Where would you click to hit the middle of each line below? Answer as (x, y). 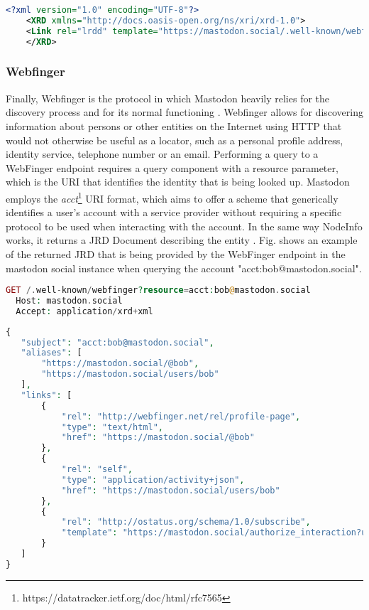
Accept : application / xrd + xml (84, 311)
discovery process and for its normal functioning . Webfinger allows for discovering (184, 112)
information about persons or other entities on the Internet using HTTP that (174, 125)
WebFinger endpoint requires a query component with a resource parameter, (172, 167)
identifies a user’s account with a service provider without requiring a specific (174, 212)
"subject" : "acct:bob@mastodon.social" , (117, 342)
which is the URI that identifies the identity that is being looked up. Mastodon (178, 182)
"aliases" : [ (51, 353)
